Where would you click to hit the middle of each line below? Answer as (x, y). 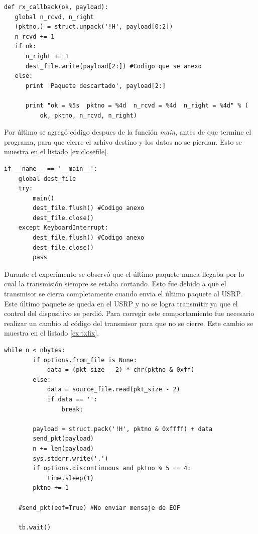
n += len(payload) (63, 448)
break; (72, 409)
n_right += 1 (47, 56)
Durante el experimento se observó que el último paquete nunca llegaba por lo (124, 274)
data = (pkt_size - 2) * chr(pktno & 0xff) (121, 370)
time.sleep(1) (70, 478)
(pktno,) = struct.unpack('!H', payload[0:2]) (94, 27)
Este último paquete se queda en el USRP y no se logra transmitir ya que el (121, 303)
